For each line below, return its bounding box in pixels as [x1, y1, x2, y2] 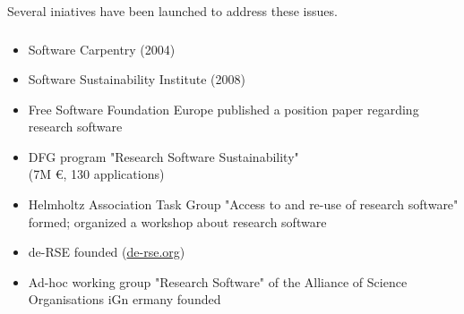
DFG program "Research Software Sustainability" [28, 147, 299, 165]
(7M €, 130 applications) [28, 165, 165, 183]
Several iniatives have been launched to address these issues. [7, 2, 338, 20]
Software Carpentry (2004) [28, 39, 176, 58]
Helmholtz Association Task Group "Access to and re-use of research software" [28, 195, 459, 214]
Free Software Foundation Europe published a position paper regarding [28, 99, 419, 118]
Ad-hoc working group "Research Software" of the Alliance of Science [28, 272, 408, 291]
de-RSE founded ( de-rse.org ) [28, 242, 185, 261]
